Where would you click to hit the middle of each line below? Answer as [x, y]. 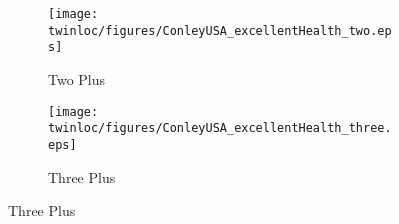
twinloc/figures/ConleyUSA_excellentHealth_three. [220, 128]
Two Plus [77, 78]
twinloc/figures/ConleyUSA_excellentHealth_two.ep [220, 30]
